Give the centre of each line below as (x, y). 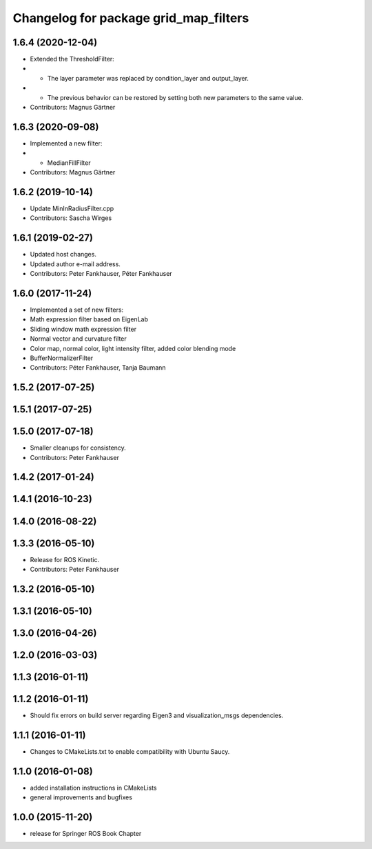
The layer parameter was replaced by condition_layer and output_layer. (148, 78)
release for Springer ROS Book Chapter (86, 834)
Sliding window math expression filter (83, 329)
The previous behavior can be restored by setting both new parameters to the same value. (175, 97)
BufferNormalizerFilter (62, 358)
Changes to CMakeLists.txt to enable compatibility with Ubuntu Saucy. (130, 751)
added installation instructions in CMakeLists (93, 788)
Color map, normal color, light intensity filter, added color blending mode (133, 348)
